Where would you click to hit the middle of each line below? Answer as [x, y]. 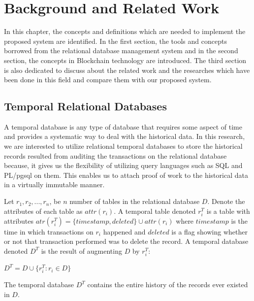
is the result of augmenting [81, 251]
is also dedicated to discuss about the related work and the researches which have [127, 70]
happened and [124, 231]
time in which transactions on [49, 231]
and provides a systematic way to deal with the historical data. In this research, [125, 136]
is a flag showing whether [209, 231]
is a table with [228, 211]
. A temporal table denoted [155, 211]
